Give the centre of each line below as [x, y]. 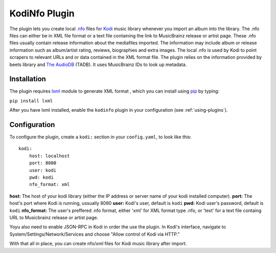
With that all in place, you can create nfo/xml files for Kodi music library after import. [98, 244]
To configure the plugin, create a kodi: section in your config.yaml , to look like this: [100, 137]
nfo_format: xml [49, 185]
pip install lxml [31, 101]
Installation [28, 79]
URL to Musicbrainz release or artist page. [54, 217]
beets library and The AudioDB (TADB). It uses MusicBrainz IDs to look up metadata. [98, 65]
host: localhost [49, 156]
